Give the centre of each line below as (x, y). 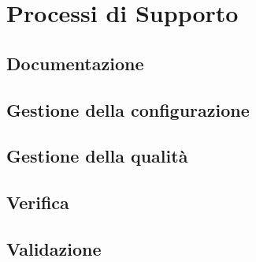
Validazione (54, 248)
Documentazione (75, 63)
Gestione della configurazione (128, 109)
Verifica (38, 202)
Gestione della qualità (97, 156)
